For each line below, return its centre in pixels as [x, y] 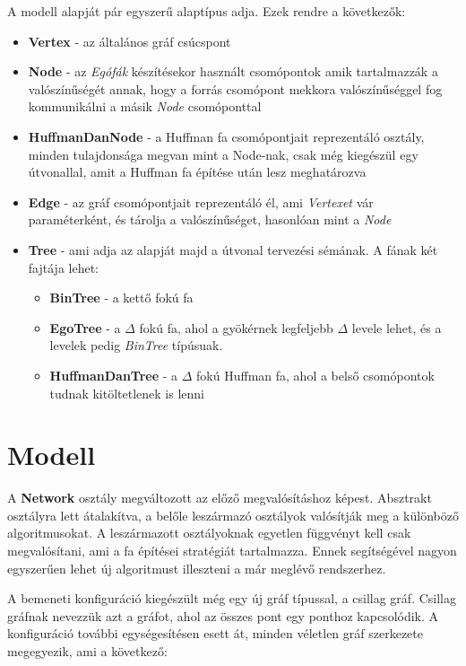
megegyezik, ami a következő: [87, 650]
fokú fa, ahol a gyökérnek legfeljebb [236, 327]
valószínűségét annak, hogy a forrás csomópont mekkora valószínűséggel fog [235, 88]
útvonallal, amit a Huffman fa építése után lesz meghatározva [197, 172]
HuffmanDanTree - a [114, 375]
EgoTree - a [85, 327]
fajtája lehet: [63, 267]
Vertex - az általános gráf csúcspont [129, 41]
